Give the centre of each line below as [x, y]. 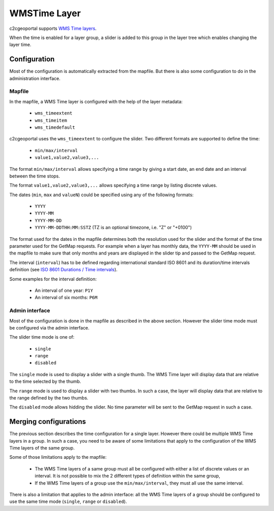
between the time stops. [35, 176]
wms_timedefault [55, 127]
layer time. [20, 45]
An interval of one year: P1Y [64, 290]
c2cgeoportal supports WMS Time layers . [53, 28]
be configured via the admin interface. [49, 327]
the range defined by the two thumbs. [49, 398]
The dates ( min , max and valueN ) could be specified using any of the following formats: [101, 195]
